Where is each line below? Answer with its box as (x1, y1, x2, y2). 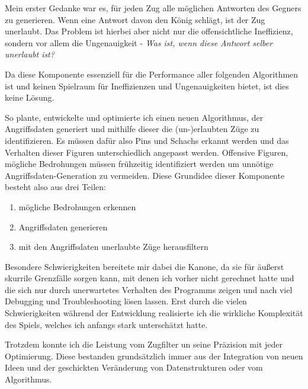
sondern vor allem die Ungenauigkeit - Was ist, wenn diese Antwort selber (5, 36, 273, 49)
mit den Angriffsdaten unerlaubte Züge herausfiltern (18, 240, 208, 253)
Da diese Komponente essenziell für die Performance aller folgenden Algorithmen (5, 67, 299, 80)
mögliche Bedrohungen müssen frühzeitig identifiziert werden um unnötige (5, 157, 274, 170)
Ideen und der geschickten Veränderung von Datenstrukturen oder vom (5, 361, 263, 374)
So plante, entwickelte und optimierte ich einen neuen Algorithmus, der (5, 111, 264, 123)
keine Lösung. (5, 91, 54, 104)
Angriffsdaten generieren (18, 220, 108, 233)
